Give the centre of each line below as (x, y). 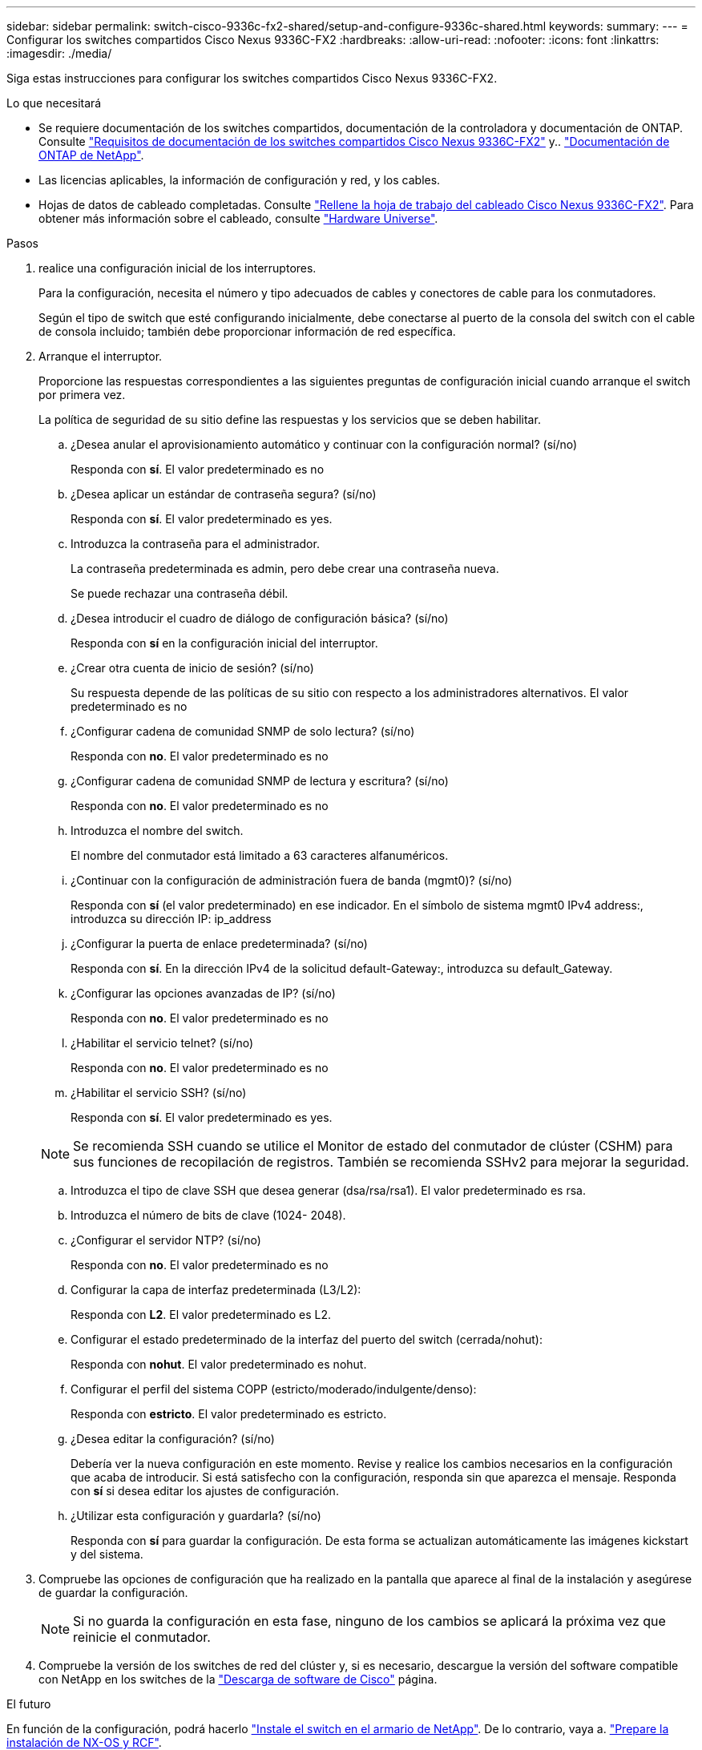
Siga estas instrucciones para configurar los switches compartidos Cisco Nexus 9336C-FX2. (252, 78)
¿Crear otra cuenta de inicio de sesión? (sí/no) (192, 668)
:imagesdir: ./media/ (59, 53)
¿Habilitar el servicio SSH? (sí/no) (159, 1093)
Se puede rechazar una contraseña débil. (180, 593)
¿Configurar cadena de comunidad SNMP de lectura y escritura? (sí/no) (260, 781)
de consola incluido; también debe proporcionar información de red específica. (247, 331)
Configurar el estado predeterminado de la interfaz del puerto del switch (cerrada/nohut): (307, 1339)
